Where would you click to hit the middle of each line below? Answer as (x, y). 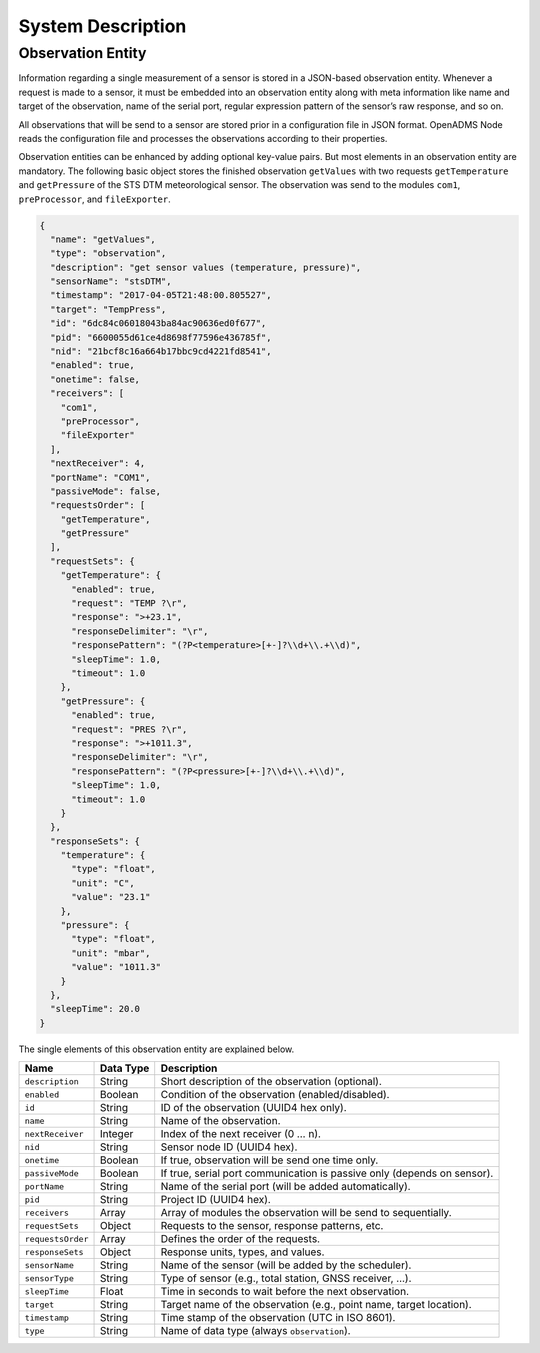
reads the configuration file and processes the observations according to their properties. (203, 138)
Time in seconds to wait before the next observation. (285, 1292)
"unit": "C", (103, 883)
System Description (102, 26)
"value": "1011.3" (116, 967)
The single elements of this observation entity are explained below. (156, 1049)
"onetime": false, (95, 379)
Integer (116, 1134)
